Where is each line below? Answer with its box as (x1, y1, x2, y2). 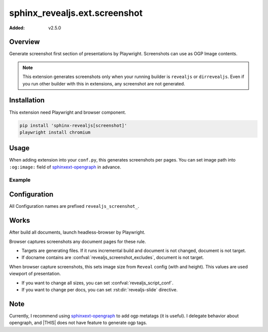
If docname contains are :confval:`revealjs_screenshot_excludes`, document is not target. (21, 254, 204, 260)
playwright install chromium (19, 129, 91, 135)
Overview (9, 38, 40, 46)
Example (9, 176, 31, 183)
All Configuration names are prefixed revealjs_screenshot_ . (9, 203, 139, 209)
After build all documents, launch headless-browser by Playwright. (9, 229, 146, 236)
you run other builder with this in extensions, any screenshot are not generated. (22, 81, 186, 86)
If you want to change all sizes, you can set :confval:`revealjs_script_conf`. (21, 280, 174, 286)
